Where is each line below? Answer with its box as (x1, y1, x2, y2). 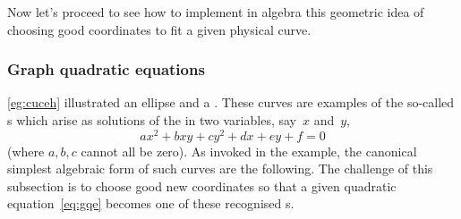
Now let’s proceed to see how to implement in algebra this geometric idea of (7, 3, 424, 21)
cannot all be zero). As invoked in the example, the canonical (81, 141, 417, 160)
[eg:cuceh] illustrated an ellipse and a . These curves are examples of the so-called (7, 93, 455, 112)
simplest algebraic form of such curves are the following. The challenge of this (7, 159, 433, 178)
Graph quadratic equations (7, 58, 205, 80)
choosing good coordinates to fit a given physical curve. (7, 20, 312, 38)
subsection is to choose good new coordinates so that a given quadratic (7, 176, 397, 195)
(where (7, 141, 45, 160)
